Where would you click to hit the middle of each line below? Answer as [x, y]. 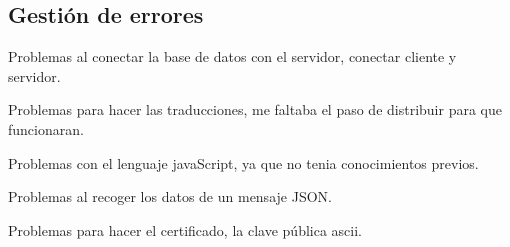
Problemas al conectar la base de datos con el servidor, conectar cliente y [232, 56]
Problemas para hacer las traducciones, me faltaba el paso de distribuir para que [255, 109]
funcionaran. [46, 128]
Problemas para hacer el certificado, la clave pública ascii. [185, 229]
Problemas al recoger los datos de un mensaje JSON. [170, 196]
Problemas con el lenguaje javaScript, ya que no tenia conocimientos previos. [243, 162]
